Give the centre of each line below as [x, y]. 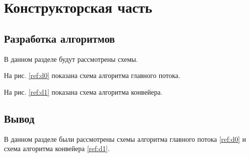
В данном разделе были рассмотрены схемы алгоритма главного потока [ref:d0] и [125, 139]
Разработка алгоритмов [60, 38]
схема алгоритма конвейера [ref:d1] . [57, 148]
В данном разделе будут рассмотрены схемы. [71, 59]
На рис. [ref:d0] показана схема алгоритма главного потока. [92, 75]
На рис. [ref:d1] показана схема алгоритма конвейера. [83, 92]
